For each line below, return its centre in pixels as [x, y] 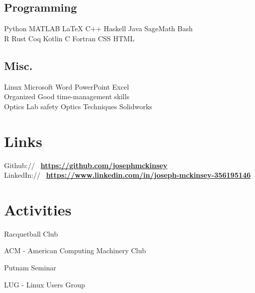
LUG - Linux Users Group [45, 284]
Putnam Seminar [30, 267]
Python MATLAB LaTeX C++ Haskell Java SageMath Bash [99, 28]
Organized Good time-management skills [67, 96]
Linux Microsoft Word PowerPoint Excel [67, 86]
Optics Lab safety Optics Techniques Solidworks [78, 106]
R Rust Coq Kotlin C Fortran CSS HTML [69, 38]
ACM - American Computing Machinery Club [75, 250]
